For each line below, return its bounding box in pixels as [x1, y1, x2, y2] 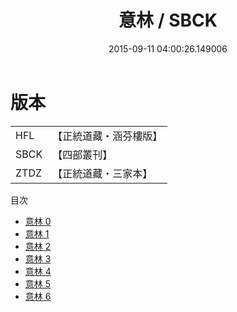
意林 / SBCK [118, 9, 218, 32]
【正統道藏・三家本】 [52, 166, 153, 180]
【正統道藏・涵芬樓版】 [52, 129, 163, 143]
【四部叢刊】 [52, 147, 113, 161]
